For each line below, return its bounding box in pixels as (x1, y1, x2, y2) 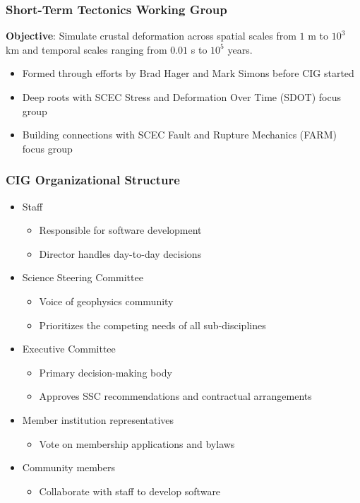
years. (227, 42, 253, 57)
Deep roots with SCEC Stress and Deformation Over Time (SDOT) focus (22, 90, 341, 104)
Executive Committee (22, 341, 116, 356)
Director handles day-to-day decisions (39, 246, 202, 261)
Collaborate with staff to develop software (39, 483, 221, 498)
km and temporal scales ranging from (6, 42, 167, 57)
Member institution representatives (22, 412, 174, 427)
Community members (22, 460, 115, 475)
